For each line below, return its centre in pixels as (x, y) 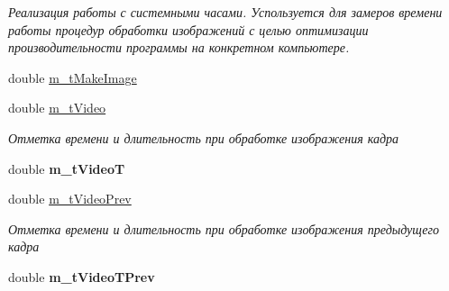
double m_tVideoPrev (70, 199)
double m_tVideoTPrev (82, 276)
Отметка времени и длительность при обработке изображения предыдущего (224, 228)
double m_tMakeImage (73, 77)
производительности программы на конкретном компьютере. (179, 47)
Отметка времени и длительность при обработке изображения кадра (204, 137)
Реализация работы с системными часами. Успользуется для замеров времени (225, 12)
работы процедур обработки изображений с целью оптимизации (188, 29)
